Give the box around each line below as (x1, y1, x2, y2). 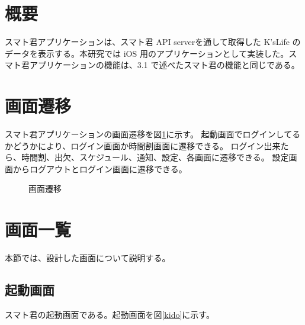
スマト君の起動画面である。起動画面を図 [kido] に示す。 (5, 308, 214, 320)
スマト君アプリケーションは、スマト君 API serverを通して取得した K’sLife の (5, 36, 301, 48)
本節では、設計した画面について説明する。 (5, 252, 171, 264)
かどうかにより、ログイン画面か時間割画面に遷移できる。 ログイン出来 (5, 139, 281, 152)
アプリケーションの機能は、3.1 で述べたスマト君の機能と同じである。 (29, 59, 300, 71)
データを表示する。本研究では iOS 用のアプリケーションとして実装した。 (5, 47, 289, 59)
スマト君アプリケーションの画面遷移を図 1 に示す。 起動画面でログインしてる (5, 128, 301, 140)
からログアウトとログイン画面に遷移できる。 (12, 162, 187, 175)
